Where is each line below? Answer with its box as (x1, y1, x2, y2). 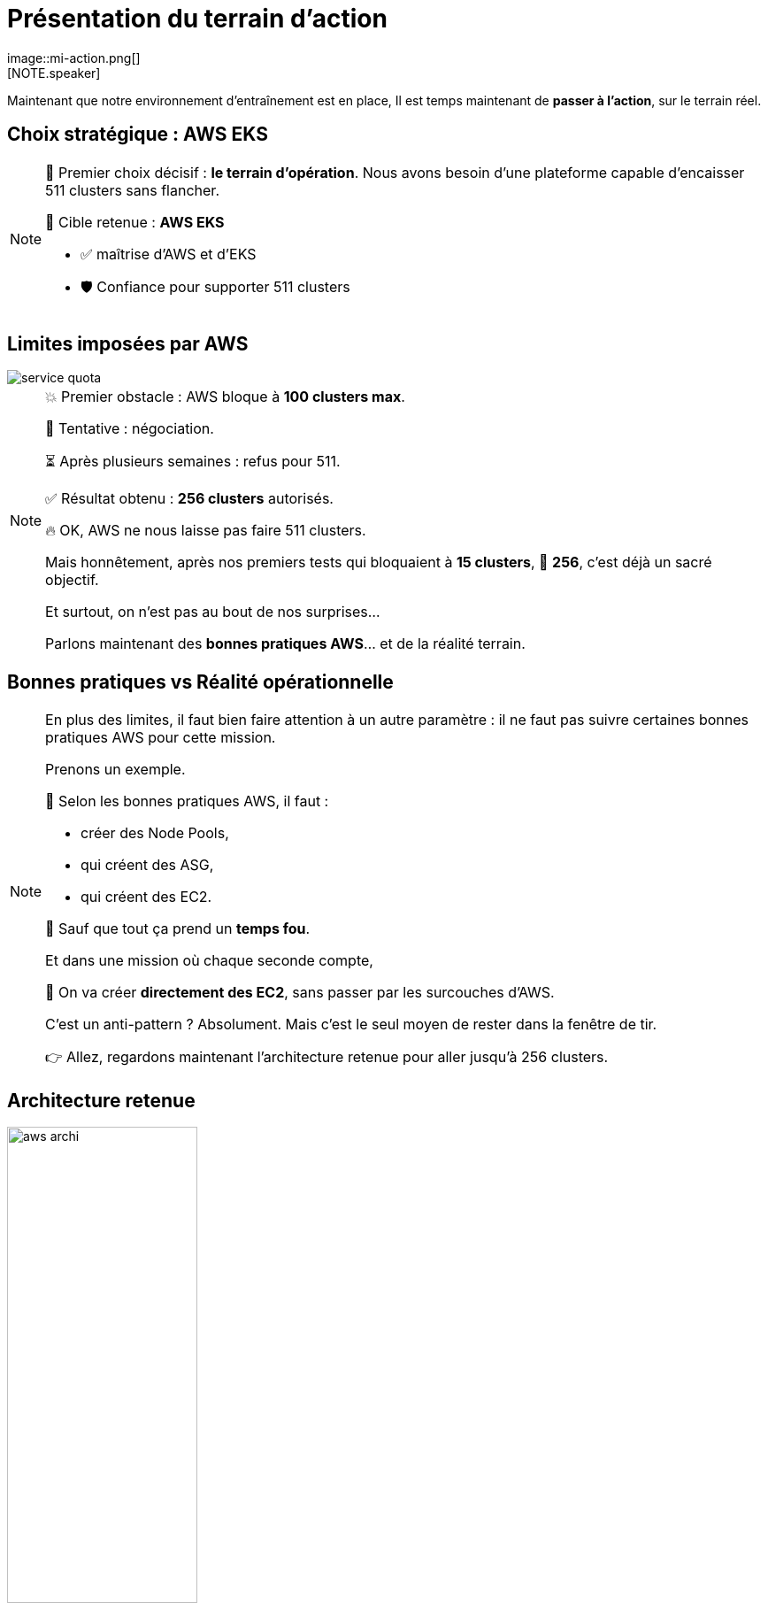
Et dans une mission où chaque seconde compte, (45, 951, 373, 970)
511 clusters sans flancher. (45, 181, 219, 199)
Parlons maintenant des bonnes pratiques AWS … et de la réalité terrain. (45, 635, 526, 653)
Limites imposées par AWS (7, 333, 249, 356)
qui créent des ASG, (81, 856, 214, 874)
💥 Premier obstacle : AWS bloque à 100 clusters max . (45, 388, 405, 406)
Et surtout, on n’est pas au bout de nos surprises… (45, 603, 380, 621)
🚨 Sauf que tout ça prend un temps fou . (45, 920, 311, 938)
